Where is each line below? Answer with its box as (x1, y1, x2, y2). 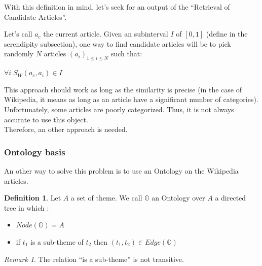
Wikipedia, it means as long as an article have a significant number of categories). (4, 94, 258, 105)
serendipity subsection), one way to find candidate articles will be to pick (4, 38, 231, 49)
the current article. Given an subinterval (43, 28, 168, 39)
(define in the (206, 28, 248, 39)
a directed (215, 192, 246, 203)
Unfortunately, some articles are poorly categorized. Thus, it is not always (4, 104, 234, 114)
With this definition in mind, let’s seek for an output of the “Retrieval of (4, 2, 230, 12)
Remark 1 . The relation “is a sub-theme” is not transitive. (4, 253, 184, 264)
